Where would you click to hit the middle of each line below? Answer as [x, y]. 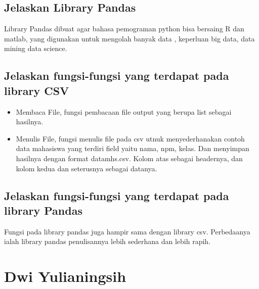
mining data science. [36, 48]
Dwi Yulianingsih [65, 276]
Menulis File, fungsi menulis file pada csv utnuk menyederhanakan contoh [130, 138]
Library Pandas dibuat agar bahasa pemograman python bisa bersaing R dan [124, 29]
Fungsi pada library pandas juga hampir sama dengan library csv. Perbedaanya [127, 231]
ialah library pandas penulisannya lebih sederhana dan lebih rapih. [107, 241]
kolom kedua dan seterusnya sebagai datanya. [87, 168]
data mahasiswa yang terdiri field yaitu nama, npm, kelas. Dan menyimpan [133, 148]
